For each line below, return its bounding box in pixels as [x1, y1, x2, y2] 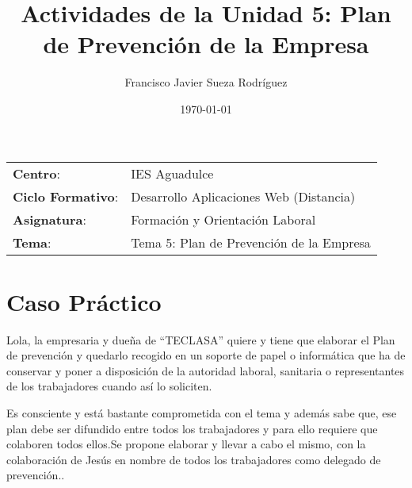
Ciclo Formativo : [13, 186, 119, 206]
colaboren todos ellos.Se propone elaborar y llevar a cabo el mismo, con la [6, 436, 366, 452]
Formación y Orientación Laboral [131, 209, 316, 229]
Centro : [13, 163, 60, 183]
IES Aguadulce [131, 163, 214, 183]
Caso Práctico [6, 285, 162, 317]
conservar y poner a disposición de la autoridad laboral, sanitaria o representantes [6, 362, 405, 378]
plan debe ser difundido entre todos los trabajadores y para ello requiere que [6, 420, 378, 436]
